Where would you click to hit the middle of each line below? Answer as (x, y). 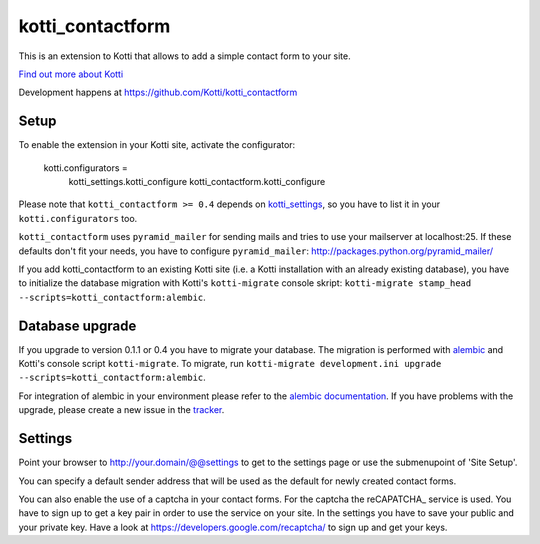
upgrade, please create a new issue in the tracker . (121, 410)
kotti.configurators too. (78, 218)
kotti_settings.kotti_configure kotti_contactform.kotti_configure (197, 182)
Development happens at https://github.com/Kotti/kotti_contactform (158, 92)
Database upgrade (77, 325)
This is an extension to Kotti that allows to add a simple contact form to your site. (185, 56)
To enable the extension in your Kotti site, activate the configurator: (157, 145)
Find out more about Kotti (71, 74)
